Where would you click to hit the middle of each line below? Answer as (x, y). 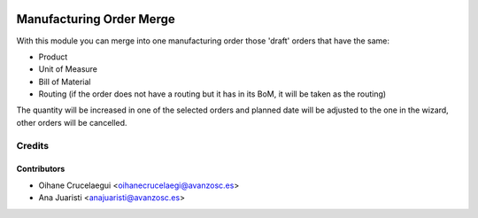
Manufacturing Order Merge (96, 19)
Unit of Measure (68, 69)
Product (53, 57)
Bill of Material (65, 82)
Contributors (41, 169)
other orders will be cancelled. (72, 122)
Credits (32, 145)
